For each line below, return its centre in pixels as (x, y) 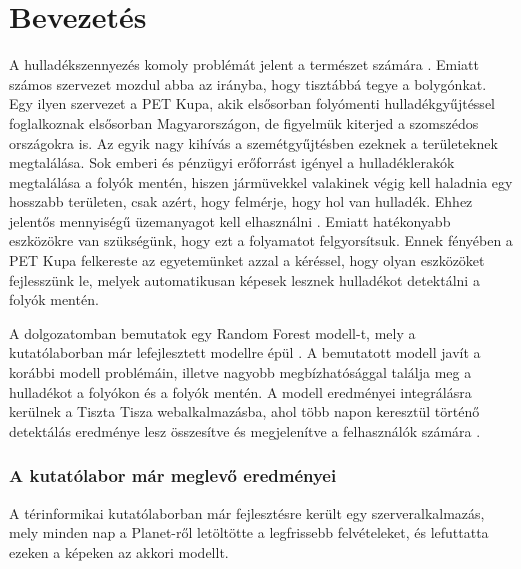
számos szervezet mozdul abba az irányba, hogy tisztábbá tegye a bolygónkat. (248, 83)
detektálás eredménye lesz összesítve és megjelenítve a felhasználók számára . (245, 430)
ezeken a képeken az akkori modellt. (119, 551)
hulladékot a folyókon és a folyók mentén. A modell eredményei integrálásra (240, 391)
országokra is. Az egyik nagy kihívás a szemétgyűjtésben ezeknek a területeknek (253, 142)
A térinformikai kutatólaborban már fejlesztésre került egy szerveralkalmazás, (247, 512)
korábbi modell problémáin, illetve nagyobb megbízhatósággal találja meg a (240, 372)
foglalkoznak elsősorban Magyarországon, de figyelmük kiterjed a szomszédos (244, 122)
